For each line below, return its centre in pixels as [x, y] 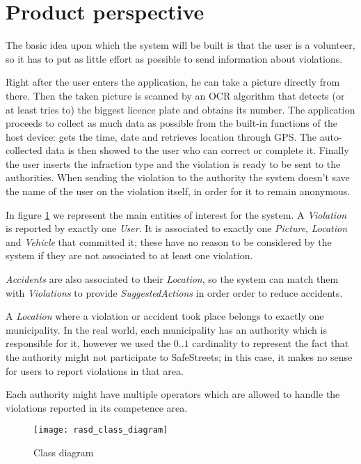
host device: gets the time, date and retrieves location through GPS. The [161, 136]
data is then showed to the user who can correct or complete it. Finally [197, 150]
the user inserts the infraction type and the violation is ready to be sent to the [173, 163]
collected [24, 150]
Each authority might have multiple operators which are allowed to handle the [173, 394]
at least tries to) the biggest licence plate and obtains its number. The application [180, 109]
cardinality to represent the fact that [271, 343]
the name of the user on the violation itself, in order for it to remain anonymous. [178, 191]
